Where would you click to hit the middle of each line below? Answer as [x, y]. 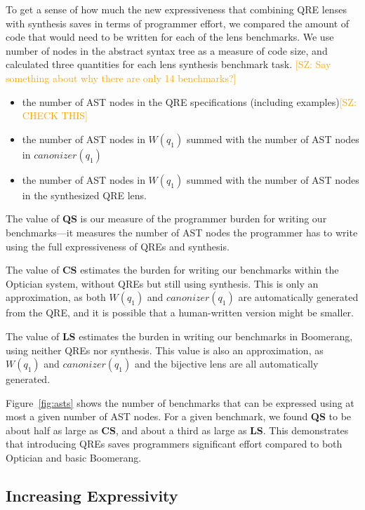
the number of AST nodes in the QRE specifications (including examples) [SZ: [189, 101]
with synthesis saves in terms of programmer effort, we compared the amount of [178, 23]
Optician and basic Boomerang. [74, 458]
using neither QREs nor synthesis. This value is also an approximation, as [165, 350]
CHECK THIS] [55, 115]
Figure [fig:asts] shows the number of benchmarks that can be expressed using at [180, 402]
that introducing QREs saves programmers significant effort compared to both [174, 444]
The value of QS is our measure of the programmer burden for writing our [166, 219]
